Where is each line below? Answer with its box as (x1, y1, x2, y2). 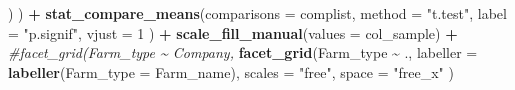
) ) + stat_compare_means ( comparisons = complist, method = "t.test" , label (8, 3, 507, 23)
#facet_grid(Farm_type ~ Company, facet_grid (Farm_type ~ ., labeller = (8, 42, 478, 63)
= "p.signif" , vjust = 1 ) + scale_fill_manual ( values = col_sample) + (8, 22, 458, 43)
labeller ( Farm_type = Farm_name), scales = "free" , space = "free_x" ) (8, 61, 454, 82)
